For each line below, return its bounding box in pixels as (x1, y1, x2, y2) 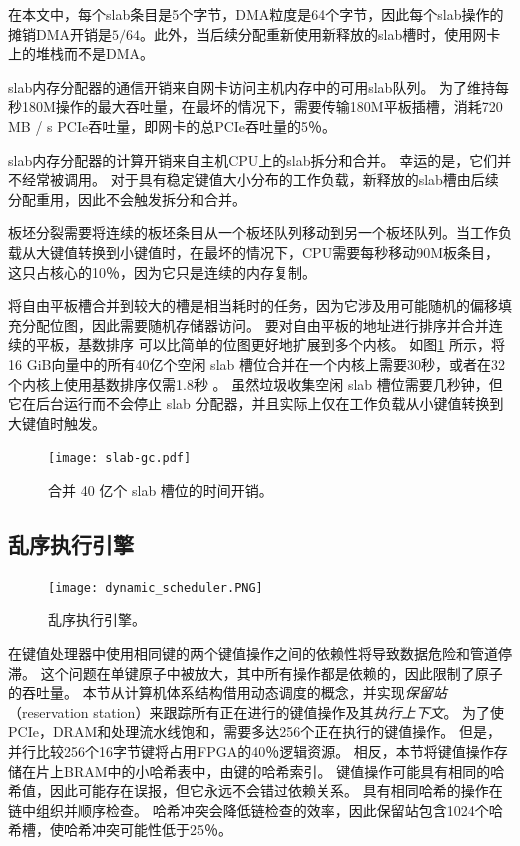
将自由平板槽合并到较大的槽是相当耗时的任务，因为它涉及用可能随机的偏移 (8, 295, 498, 316)
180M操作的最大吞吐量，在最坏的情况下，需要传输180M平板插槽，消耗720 (21, 96, 503, 117)
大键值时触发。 (8, 412, 106, 433)
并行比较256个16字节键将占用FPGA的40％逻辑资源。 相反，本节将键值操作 (8, 740, 494, 761)
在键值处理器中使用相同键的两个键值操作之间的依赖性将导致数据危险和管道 (8, 642, 498, 663)
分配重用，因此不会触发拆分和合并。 (8, 188, 246, 209)
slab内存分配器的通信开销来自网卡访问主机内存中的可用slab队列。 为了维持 (8, 76, 496, 97)
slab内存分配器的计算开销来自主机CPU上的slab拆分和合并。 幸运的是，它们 (8, 149, 498, 170)
